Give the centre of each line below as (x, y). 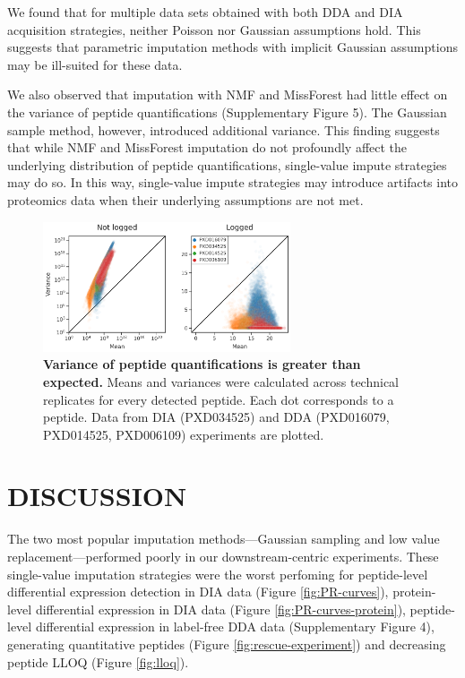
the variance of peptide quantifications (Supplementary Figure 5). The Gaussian (227, 112)
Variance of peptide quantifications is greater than (202, 364)
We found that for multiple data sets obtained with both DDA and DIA (205, 12)
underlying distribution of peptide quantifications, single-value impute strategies (227, 164)
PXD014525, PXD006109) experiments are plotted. (184, 434)
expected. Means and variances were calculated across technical (221, 381)
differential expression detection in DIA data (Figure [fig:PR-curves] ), (198, 592)
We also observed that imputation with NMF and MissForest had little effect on (228, 94)
